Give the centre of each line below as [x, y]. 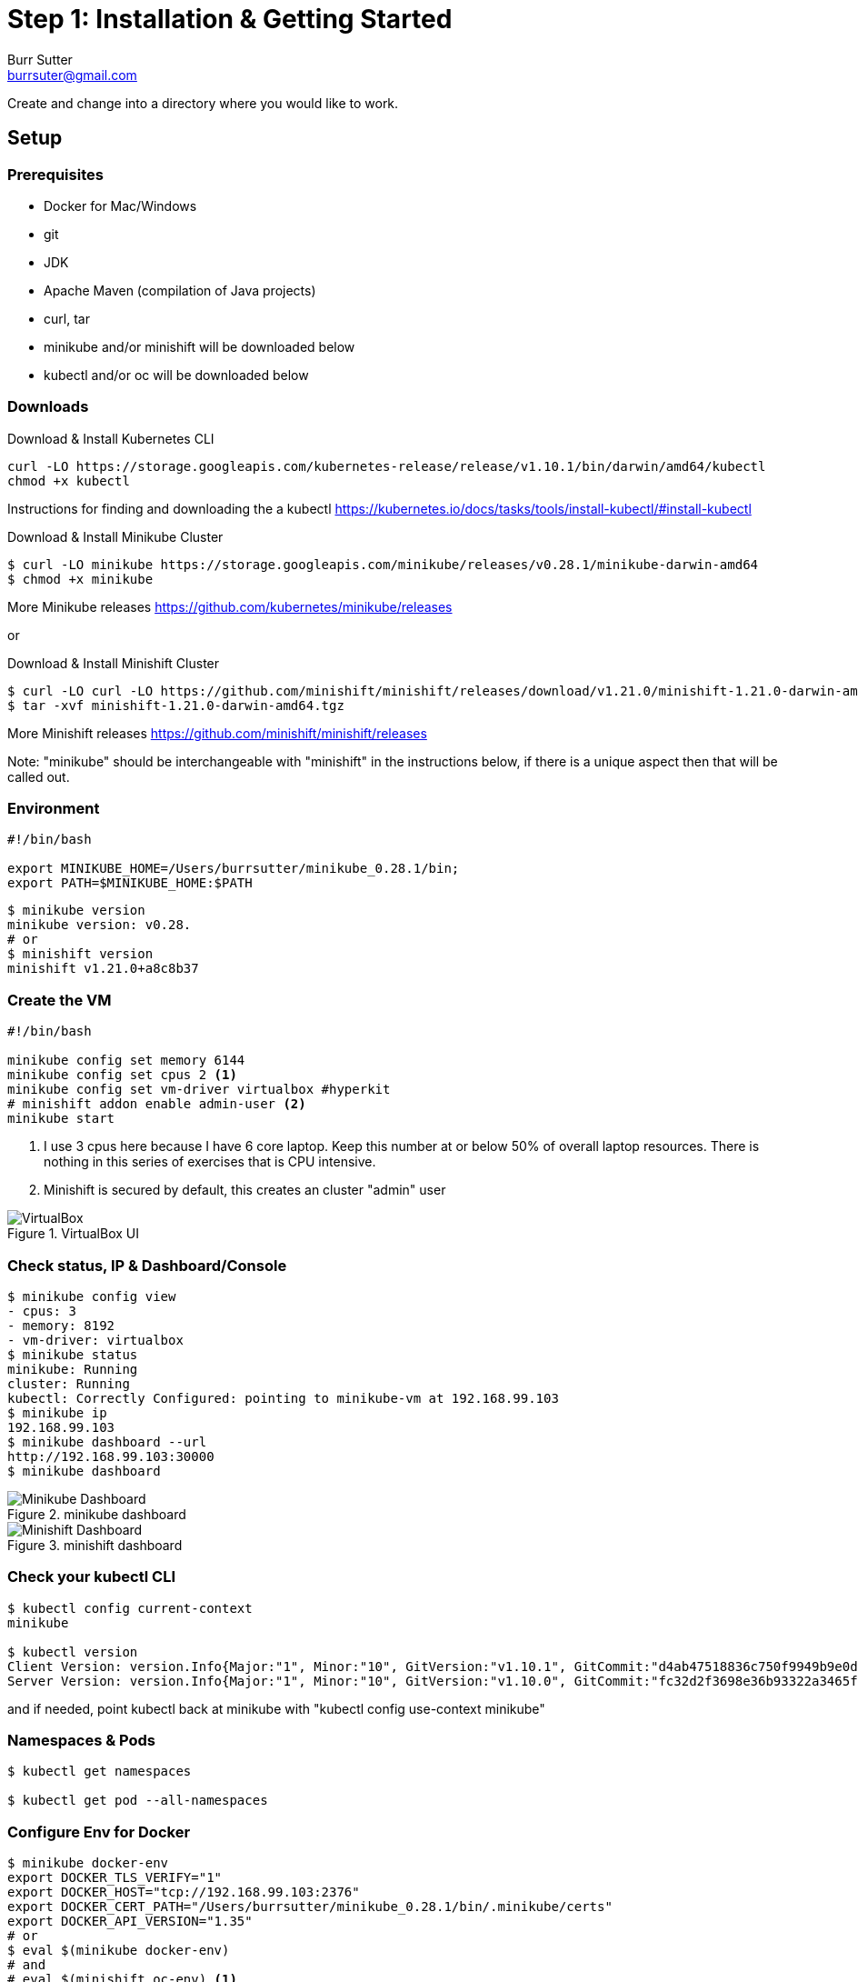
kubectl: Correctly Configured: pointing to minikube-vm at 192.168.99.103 [283, 1398]
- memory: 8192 [61, 1325]
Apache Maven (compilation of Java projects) [180, 290]
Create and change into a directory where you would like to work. [203, 103]
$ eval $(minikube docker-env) [119, 1951]
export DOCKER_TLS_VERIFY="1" [115, 1878]
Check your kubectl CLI [91, 1577]
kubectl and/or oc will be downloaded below [176, 375]
